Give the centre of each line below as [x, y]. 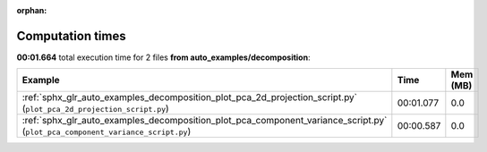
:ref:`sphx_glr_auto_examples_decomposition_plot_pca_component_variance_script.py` [205, 121]
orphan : [32, 10]
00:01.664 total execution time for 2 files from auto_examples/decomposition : [163, 57]
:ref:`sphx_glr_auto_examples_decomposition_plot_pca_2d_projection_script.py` [190, 97]
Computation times [71, 36]
